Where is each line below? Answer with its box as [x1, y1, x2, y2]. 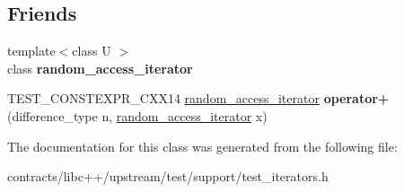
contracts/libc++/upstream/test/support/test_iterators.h [7, 167, 329, 186]
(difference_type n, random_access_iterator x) [7, 106, 268, 125]
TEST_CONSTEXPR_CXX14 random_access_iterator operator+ [7, 89, 390, 108]
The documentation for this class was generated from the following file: [7, 136, 398, 155]
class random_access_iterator [7, 58, 193, 77]
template [7, 41, 56, 60]
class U [72, 41, 111, 60]
